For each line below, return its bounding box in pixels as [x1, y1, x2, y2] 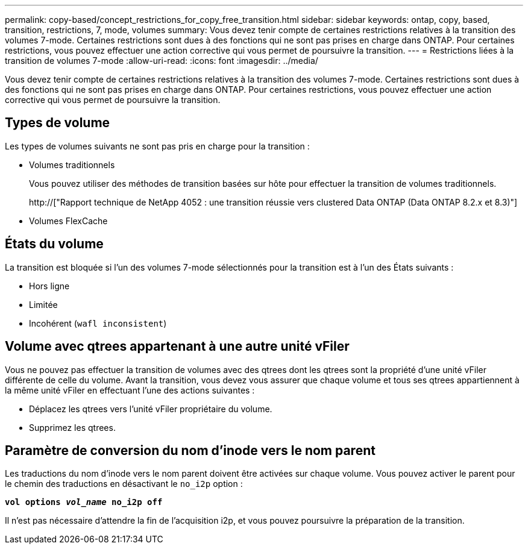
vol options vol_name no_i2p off [5, 497, 163, 507]
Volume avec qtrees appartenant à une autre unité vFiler [5, 339, 350, 354]
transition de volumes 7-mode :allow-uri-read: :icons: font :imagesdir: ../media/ [5, 55, 318, 66]
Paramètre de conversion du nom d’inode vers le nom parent [5, 442, 376, 458]
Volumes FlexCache [29, 215, 108, 226]
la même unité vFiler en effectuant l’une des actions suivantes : [5, 384, 255, 395]
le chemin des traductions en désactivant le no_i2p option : [5, 478, 243, 489]
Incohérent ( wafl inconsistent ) [29, 318, 167, 328]
